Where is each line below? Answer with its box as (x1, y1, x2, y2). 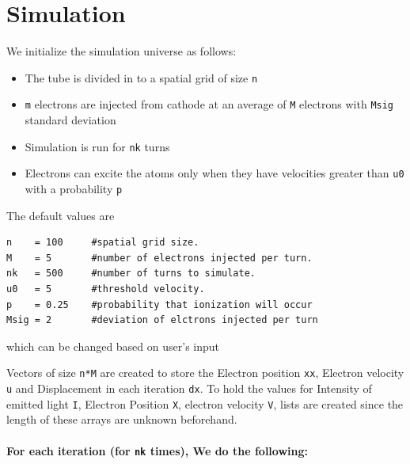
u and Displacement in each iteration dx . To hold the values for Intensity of (6, 380, 372, 396)
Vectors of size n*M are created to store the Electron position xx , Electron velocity (6, 364, 404, 381)
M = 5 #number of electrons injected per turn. (6, 252, 313, 264)
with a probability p (25, 180, 123, 196)
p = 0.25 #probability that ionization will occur (6, 299, 313, 310)
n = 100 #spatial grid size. (6, 237, 199, 249)
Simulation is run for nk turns (25, 138, 170, 154)
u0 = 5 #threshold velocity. (6, 283, 205, 295)
